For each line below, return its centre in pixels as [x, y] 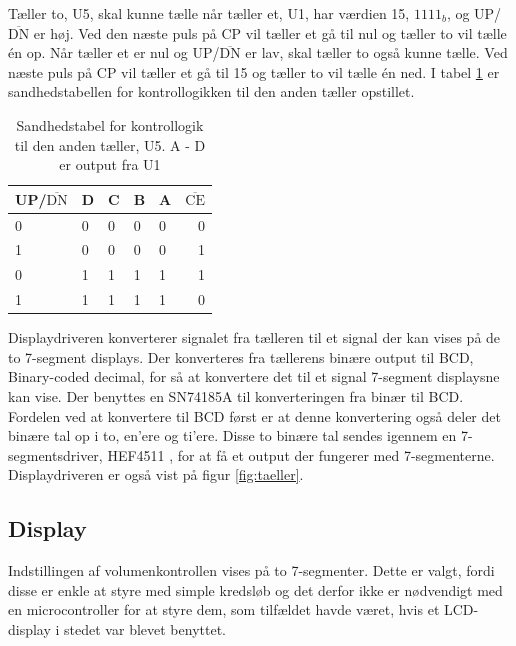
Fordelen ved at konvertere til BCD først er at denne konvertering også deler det [254, 415]
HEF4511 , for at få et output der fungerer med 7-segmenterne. [301, 454]
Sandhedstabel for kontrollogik [110, 124]
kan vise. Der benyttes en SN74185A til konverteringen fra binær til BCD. [236, 396]
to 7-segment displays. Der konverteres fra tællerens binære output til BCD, [241, 356]
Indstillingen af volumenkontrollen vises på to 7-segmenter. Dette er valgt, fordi [251, 570]
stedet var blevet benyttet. [145, 628]
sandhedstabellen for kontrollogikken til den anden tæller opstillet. [211, 91]
